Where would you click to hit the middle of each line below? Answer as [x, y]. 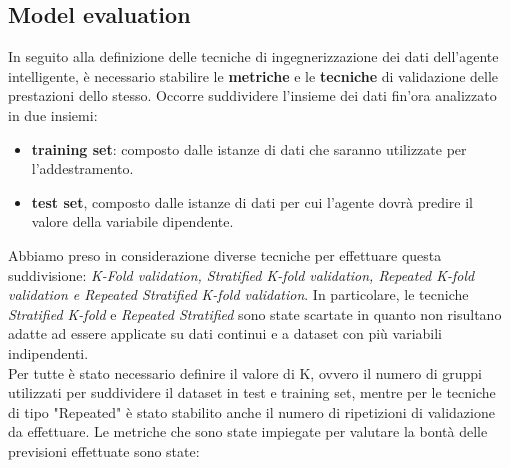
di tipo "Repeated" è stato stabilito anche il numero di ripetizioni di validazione [251, 411]
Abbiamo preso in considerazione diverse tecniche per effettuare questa [225, 254]
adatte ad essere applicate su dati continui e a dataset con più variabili [225, 333]
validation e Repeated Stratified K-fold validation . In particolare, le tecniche [238, 294]
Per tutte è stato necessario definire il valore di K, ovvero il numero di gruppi [245, 372]
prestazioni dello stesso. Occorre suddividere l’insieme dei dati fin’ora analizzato [252, 95]
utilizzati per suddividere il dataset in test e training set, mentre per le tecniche [252, 392]
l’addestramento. [82, 168]
